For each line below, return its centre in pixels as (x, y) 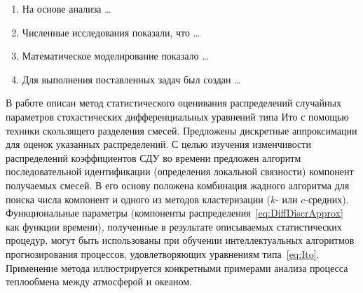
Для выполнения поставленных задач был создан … (131, 79)
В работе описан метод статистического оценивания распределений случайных (173, 103)
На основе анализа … (67, 8)
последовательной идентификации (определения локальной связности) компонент (180, 171)
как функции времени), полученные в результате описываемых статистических (174, 226)
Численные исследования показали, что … (111, 32)
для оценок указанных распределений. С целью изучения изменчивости (158, 144)
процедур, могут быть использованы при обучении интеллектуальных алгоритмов (180, 240)
